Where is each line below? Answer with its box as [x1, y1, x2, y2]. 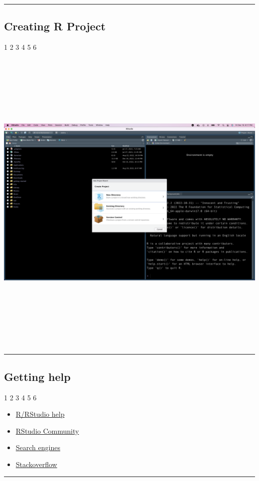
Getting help [4, 368, 71, 384]
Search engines [15, 442, 60, 453]
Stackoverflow [15, 459, 57, 469]
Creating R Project [4, 18, 106, 34]
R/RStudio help [15, 409, 65, 419]
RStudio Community [15, 425, 79, 436]
